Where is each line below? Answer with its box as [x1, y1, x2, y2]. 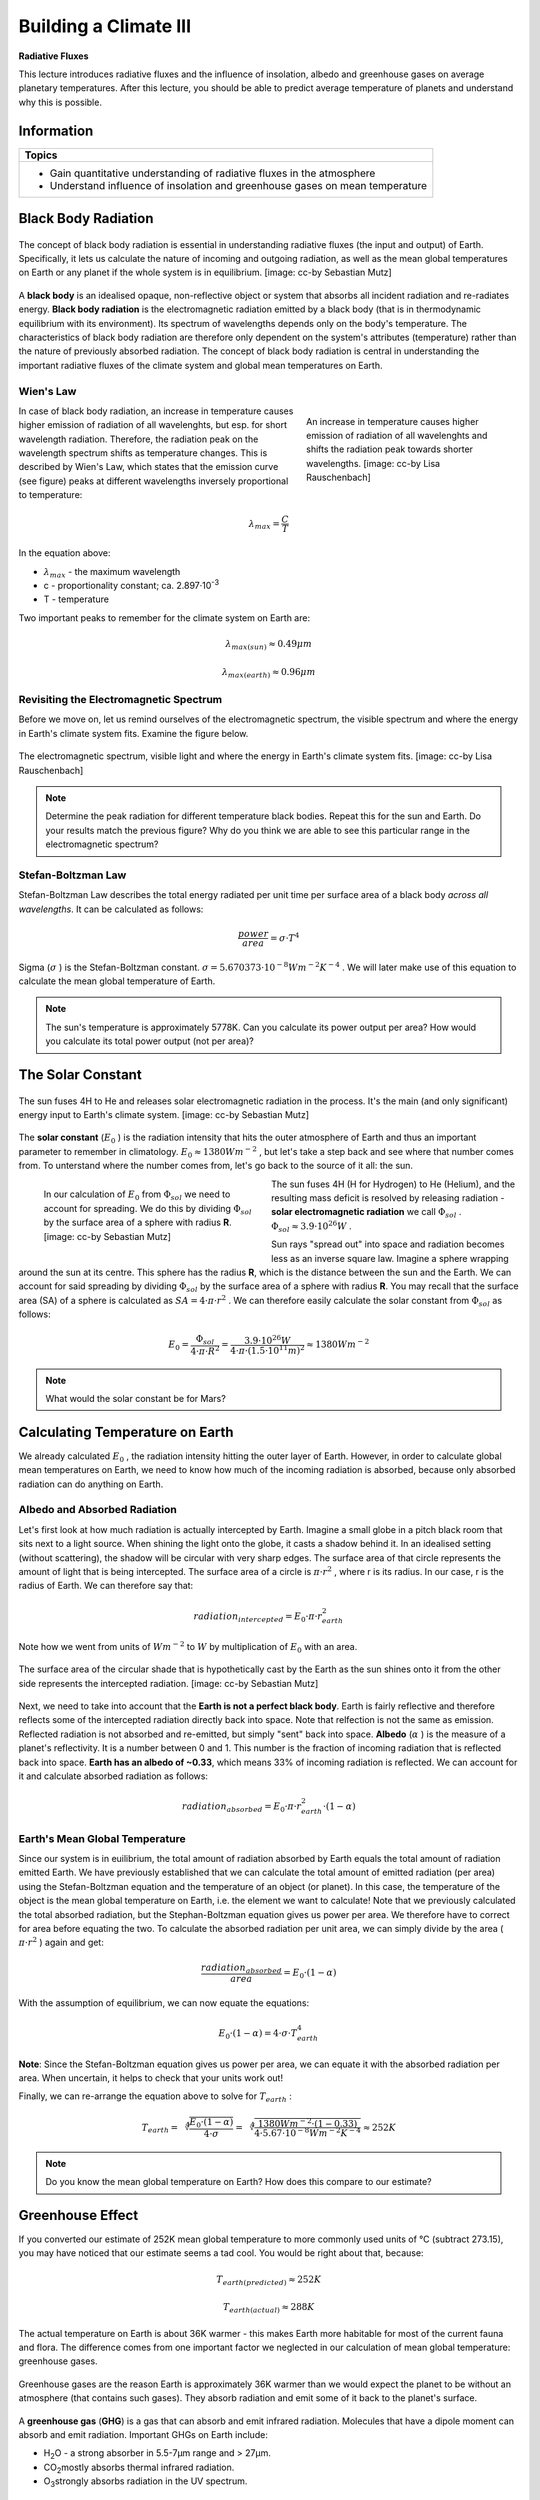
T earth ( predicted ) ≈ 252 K [216, 2273, 322, 2287]
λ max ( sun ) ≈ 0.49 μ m [225, 638, 313, 652]
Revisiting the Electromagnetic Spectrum [18, 693, 223, 707]
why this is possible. [18, 96, 102, 108]
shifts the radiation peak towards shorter [306, 443, 474, 455]
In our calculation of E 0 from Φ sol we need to [43, 1188, 231, 1203]
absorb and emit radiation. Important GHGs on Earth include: [18, 2429, 269, 2441]
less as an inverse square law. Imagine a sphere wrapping [271, 1252, 509, 1264]
